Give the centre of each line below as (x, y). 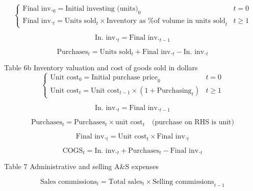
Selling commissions (183, 182)
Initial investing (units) (102, 9)
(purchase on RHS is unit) (193, 122)
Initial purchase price (124, 77)
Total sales (125, 182)
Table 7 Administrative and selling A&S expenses (81, 166)
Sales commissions (69, 182)
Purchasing (174, 90)
